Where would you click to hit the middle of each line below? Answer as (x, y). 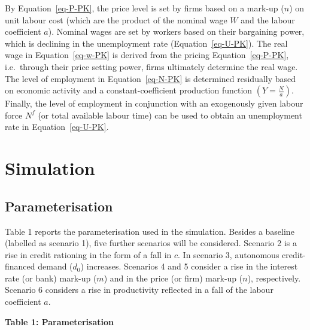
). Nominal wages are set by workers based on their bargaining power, (176, 31)
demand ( (55, 266)
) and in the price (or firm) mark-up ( (173, 278)
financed (20, 266)
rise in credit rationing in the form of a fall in (88, 254)
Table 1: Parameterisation (59, 321)
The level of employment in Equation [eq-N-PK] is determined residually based (151, 78)
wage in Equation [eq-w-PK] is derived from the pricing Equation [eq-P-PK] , (147, 55)
